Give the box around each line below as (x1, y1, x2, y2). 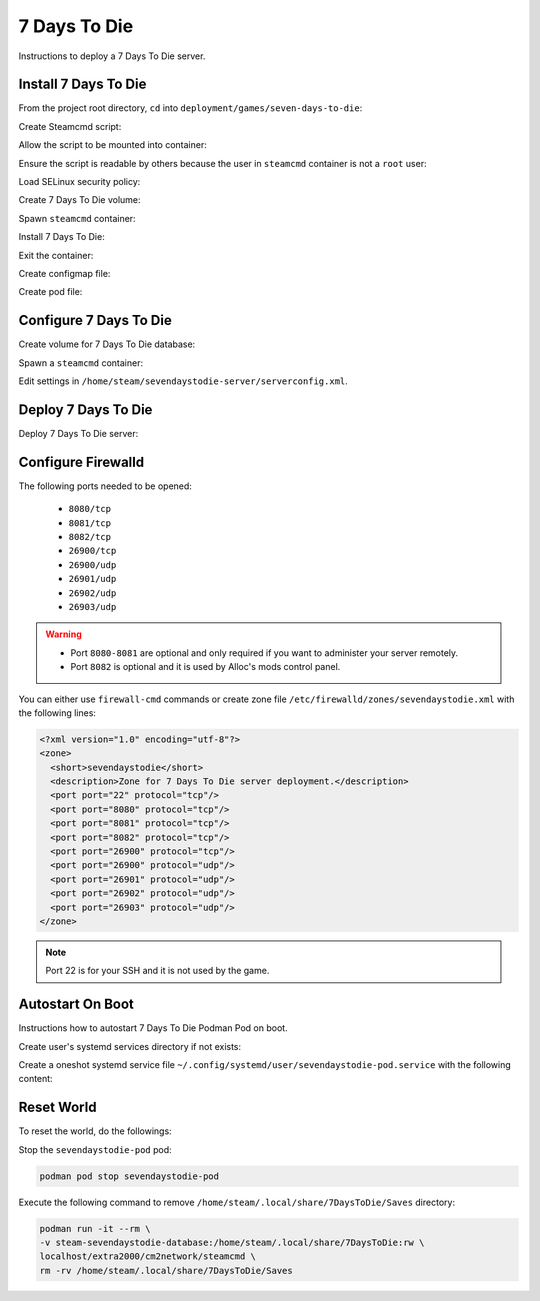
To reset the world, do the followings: (18, 1125, 172, 1137)
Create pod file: (18, 286, 83, 298)
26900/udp (68, 559, 117, 570)
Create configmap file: (18, 267, 111, 279)
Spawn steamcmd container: (18, 212, 136, 224)
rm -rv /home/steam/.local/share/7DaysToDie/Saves (39, 1265, 294, 1276)
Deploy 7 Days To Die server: (18, 427, 139, 439)
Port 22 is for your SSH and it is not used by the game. (45, 965, 270, 977)
